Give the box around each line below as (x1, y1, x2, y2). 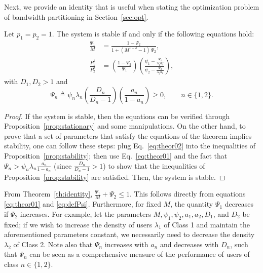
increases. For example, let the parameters (20, 208, 152, 219)
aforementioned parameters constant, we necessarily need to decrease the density (4, 229, 255, 240)
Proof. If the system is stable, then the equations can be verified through (4, 110, 230, 121)
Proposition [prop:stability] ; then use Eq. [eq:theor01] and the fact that (4, 150, 228, 161)
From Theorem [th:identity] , (4, 188, 93, 199)
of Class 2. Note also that (13, 239, 93, 249)
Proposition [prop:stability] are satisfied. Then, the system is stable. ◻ (4, 171, 226, 182)
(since (54, 160, 72, 171)
